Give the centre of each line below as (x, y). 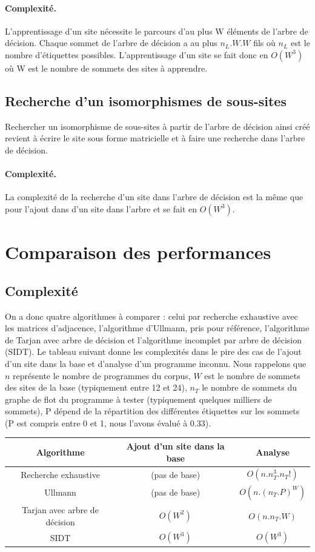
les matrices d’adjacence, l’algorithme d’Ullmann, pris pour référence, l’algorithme (157, 328)
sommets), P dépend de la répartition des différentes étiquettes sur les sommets (152, 411)
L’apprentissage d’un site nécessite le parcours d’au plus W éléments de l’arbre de (157, 31)
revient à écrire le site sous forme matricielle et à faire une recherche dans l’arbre (155, 138)
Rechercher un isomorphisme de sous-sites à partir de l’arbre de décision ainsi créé (157, 126)
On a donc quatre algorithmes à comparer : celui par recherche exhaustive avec (151, 316)
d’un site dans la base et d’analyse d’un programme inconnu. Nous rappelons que (156, 363)
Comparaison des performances (138, 252)
